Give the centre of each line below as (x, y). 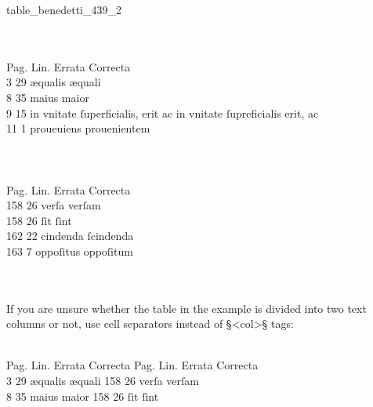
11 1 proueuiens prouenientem (78, 128)
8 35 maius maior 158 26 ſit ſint (83, 396)
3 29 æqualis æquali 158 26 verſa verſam (103, 381)
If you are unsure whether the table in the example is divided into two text (186, 308)
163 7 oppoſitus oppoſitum (70, 251)
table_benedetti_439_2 (64, 9)
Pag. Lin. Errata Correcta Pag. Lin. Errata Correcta (132, 365)
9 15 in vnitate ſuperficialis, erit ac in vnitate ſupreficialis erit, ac (163, 113)
